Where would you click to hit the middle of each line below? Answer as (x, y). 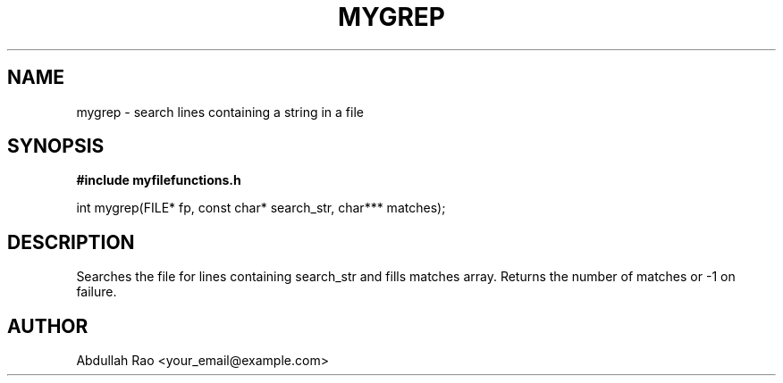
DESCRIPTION (71, 242)
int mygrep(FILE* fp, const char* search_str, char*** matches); (261, 208)
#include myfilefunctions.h (159, 180)
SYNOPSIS (56, 146)
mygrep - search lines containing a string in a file (220, 112)
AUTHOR (48, 326)
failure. (97, 292)
